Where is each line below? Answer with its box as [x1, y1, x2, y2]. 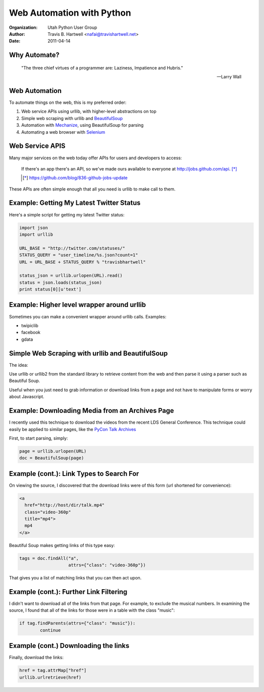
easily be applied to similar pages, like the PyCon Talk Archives [9, 426, 136, 432]
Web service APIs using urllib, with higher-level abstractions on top [21, 108, 156, 115]
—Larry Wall [217, 74, 242, 80]
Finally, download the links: [9, 654, 64, 661]
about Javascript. [9, 394, 44, 400]
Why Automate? [9, 51, 60, 59]
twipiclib [21, 322, 39, 328]
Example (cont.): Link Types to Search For [9, 469, 139, 477]
